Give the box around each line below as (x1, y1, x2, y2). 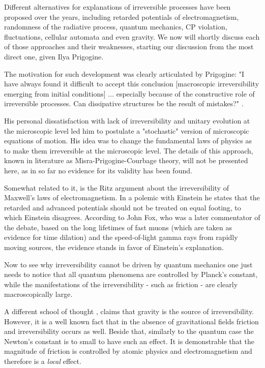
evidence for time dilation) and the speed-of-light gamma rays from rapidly (4, 232, 238, 242)
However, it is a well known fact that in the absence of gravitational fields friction (4, 316, 259, 326)
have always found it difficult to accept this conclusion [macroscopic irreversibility (4, 78, 259, 89)
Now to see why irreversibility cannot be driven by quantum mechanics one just (4, 259, 253, 269)
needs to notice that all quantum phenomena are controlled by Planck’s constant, (4, 269, 258, 280)
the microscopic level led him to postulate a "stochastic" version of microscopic (4, 125, 249, 136)
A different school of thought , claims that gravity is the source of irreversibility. (4, 306, 254, 317)
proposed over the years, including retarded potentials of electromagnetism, (4, 11, 239, 22)
